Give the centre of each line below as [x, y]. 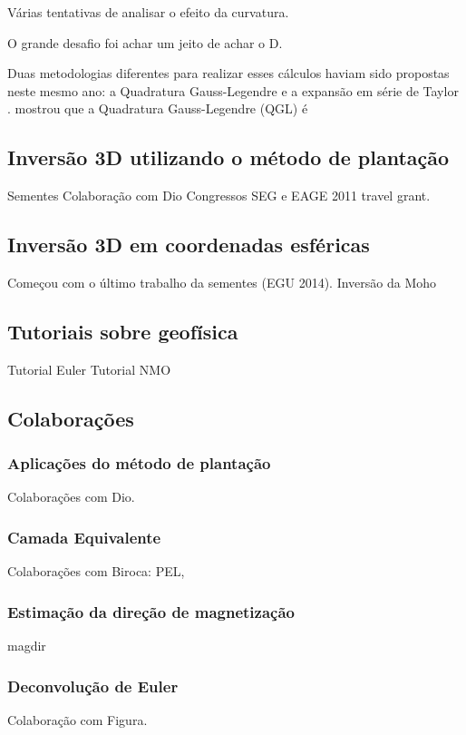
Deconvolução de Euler [93, 686]
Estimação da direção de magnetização [151, 611]
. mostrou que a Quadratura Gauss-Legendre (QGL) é [158, 108]
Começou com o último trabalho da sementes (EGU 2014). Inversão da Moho [222, 282]
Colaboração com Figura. [78, 719]
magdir [27, 645]
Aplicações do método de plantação [139, 463]
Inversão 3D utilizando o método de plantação [228, 157]
